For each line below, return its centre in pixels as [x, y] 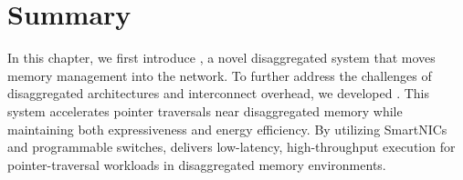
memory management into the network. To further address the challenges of [220, 75]
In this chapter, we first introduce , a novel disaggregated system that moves [221, 58]
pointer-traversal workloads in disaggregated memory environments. [197, 164]
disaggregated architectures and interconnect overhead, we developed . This [219, 93]
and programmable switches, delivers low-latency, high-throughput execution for [231, 147]
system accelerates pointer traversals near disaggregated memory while [205, 110]
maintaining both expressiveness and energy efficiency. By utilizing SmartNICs [227, 129]
